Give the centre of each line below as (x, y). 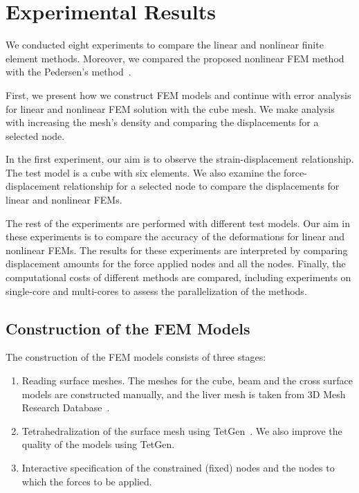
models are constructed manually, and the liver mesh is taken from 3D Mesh (184, 394)
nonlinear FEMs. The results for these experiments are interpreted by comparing (177, 250)
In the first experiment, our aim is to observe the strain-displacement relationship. (180, 159)
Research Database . (66, 407)
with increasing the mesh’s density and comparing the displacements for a (162, 122)
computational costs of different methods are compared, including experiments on (178, 277)
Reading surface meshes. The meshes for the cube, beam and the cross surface (187, 380)
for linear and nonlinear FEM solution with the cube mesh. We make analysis (170, 108)
